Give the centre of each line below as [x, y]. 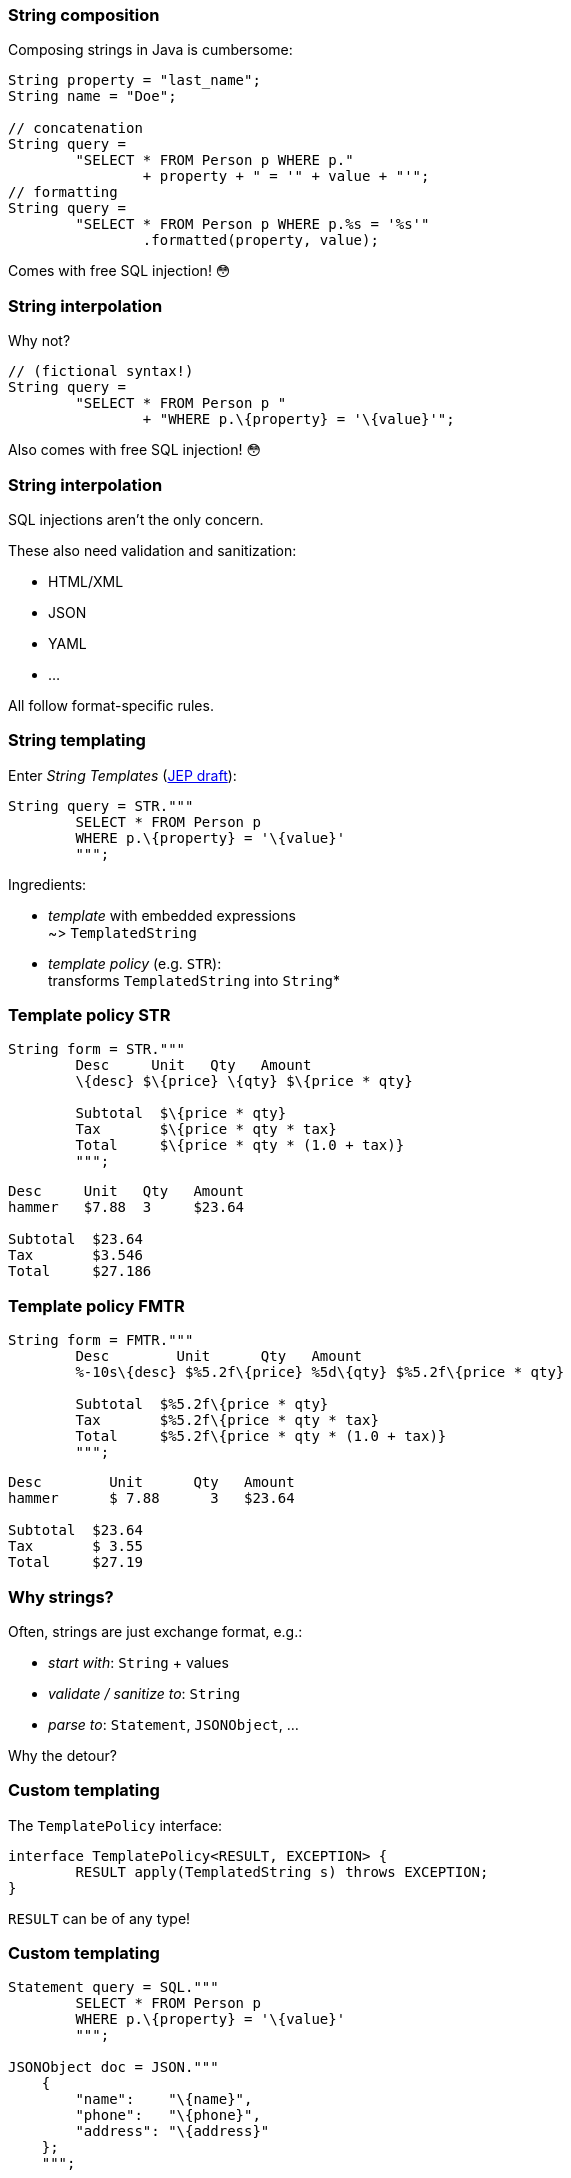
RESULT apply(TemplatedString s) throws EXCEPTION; [282, 1871]
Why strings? [61, 1596]
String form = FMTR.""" [101, 1340]
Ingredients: [47, 884]
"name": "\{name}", [164, 2099]
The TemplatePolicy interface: [115, 1825]
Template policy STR [89, 1015]
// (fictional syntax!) [101, 371]
